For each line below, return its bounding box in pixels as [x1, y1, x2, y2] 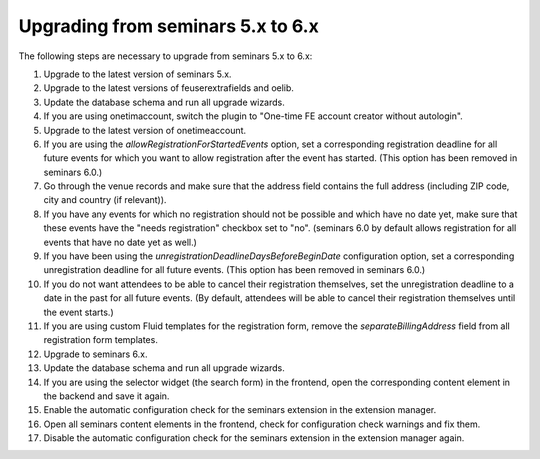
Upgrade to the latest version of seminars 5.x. [43, 68, 232, 80]
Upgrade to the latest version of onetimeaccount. [43, 124, 247, 136]
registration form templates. [43, 334, 159, 346]
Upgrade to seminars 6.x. [43, 348, 149, 360]
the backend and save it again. [43, 390, 170, 402]
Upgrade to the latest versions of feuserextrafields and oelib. [43, 82, 295, 94]
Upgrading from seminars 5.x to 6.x [18, 15, 319, 37]
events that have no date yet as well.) [43, 236, 197, 248]
